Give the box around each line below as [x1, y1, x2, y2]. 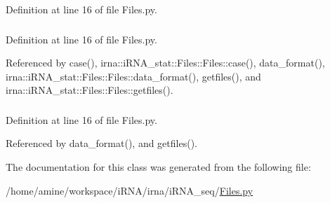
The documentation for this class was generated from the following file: [6, 160, 311, 174]
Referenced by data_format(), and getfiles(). [6, 136, 197, 150]
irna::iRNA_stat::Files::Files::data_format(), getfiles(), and [6, 69, 261, 83]
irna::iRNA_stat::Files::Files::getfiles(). [6, 83, 173, 97]
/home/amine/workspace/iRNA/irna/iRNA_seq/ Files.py [6, 183, 253, 197]
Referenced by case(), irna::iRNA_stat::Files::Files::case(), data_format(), [6, 55, 325, 70]
